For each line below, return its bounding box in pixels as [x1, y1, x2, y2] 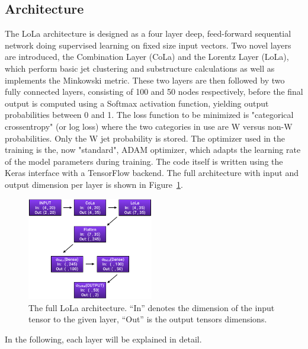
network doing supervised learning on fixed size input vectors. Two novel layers [5, 39, 291, 51]
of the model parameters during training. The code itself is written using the [5, 155, 283, 167]
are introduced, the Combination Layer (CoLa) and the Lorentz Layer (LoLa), [5, 50, 289, 63]
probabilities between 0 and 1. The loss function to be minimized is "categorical [5, 108, 294, 121]
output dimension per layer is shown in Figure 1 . [5, 178, 183, 190]
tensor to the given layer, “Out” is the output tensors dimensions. [28, 313, 267, 325]
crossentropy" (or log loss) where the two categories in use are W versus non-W [5, 120, 293, 132]
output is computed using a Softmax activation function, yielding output [5, 97, 269, 109]
